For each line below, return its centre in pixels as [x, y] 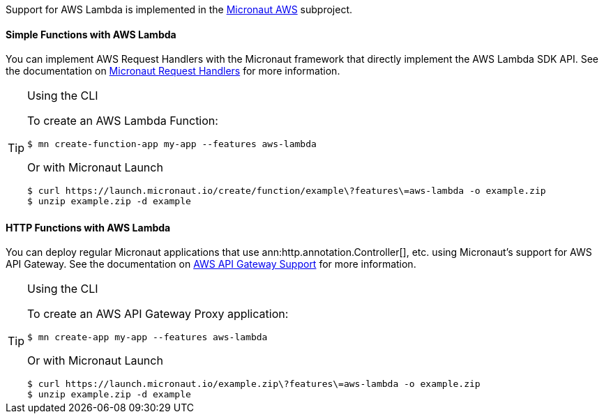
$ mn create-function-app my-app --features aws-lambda [172, 144]
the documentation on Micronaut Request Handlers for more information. [173, 71]
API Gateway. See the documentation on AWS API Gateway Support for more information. [211, 264]
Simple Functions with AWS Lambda [91, 34]
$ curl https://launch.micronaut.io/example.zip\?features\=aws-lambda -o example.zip [254, 384]
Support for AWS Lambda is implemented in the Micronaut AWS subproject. [179, 9]
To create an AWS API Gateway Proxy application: [158, 314]
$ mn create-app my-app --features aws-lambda [148, 337]
